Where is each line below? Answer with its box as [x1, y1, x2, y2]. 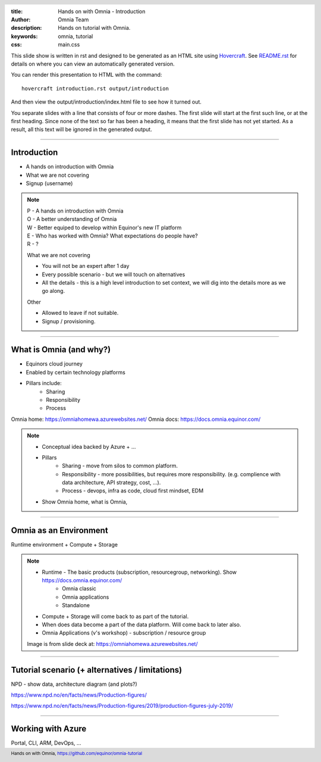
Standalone [62, 602, 90, 609]
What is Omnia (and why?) [11, 345, 111, 355]
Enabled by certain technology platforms [26, 368, 126, 376]
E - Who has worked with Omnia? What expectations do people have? [27, 232, 199, 239]
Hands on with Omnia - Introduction [58, 8, 146, 15]
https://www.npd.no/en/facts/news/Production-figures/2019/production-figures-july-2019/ [11, 702, 234, 710]
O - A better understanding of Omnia [27, 216, 117, 223]
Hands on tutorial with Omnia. [58, 24, 131, 32]
